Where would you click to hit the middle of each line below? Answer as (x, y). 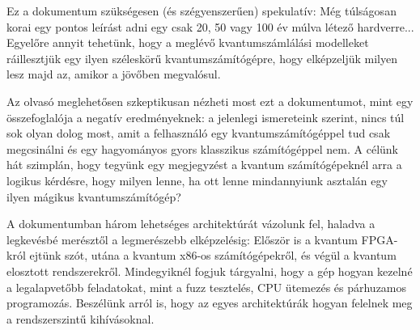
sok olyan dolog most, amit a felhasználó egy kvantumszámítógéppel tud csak (199, 133)
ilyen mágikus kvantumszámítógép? (94, 196)
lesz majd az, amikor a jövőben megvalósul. (114, 74)
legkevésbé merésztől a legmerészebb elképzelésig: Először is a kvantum (182, 239)
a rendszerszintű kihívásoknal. (81, 318)
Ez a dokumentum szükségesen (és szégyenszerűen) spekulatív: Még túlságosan (202, 11)
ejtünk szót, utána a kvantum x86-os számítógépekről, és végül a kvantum (213, 255)
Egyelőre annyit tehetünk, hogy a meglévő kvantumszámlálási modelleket (188, 42)
